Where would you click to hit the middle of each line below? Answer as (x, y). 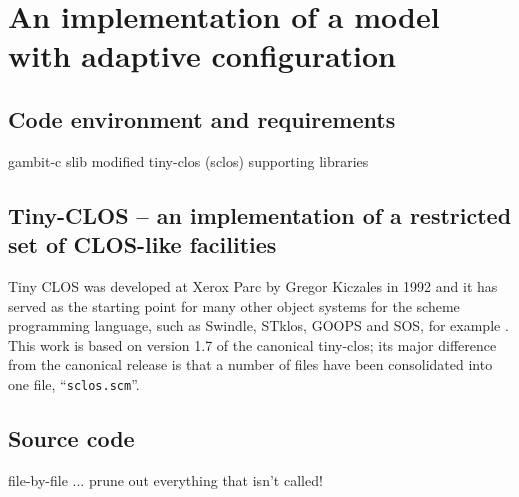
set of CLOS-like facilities (142, 244)
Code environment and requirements (202, 118)
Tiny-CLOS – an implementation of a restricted (260, 214)
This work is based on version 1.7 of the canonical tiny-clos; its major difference (252, 344)
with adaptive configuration (202, 55)
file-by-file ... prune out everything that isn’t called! (165, 479)
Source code (71, 437)
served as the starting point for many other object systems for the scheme (234, 305)
